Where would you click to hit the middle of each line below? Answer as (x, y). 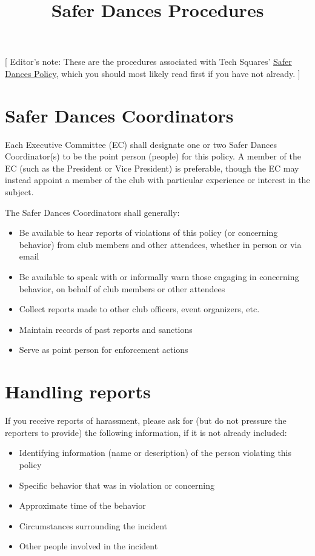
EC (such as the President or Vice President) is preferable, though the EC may (152, 168)
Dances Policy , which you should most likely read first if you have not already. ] (153, 73)
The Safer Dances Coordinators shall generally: (92, 212)
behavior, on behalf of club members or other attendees (122, 288)
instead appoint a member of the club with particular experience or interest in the (157, 180)
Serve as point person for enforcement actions (104, 350)
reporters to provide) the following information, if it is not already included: (146, 432)
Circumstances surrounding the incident (93, 525)
